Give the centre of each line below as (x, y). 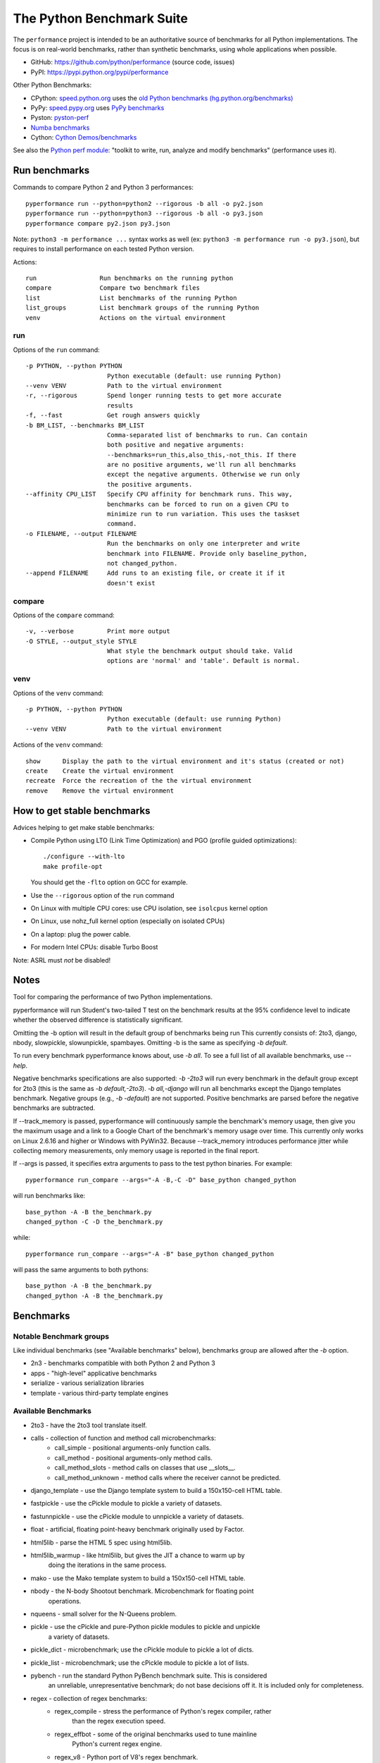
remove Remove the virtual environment (100, 791)
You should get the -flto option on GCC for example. (109, 882)
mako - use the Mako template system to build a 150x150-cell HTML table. (138, 1578)
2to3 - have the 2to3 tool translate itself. (89, 1425)
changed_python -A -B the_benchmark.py (94, 1295)
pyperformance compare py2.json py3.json (98, 223)
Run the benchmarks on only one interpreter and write (203, 544)
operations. (65, 1601)
